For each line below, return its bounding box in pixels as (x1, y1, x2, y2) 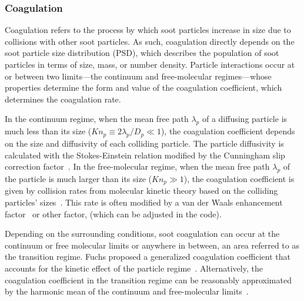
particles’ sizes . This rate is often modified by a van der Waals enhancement (5, 196, 283, 208)
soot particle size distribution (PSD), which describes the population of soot (5, 47, 279, 59)
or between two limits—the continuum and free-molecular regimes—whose (5, 70, 272, 82)
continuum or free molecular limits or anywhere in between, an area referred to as (5, 239, 299, 251)
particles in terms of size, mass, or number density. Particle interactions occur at (5, 58, 295, 70)
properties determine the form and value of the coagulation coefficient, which (5, 81, 282, 94)
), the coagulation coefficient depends (161, 125, 295, 137)
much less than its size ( (5, 125, 92, 137)
